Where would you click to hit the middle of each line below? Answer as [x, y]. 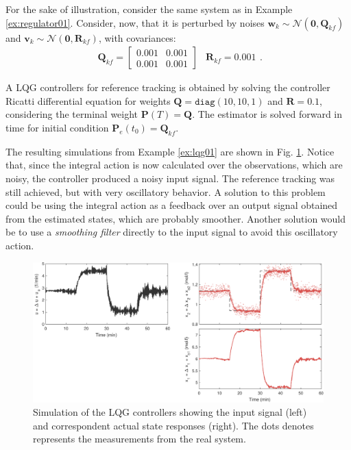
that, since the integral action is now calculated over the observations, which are [174, 165]
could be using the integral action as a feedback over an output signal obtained [172, 205]
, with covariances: [137, 37]
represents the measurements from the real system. [140, 439]
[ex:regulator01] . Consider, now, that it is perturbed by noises [135, 22]
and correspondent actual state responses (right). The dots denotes [173, 425]
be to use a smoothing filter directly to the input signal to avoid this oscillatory [172, 232]
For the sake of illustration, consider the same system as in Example [149, 9]
